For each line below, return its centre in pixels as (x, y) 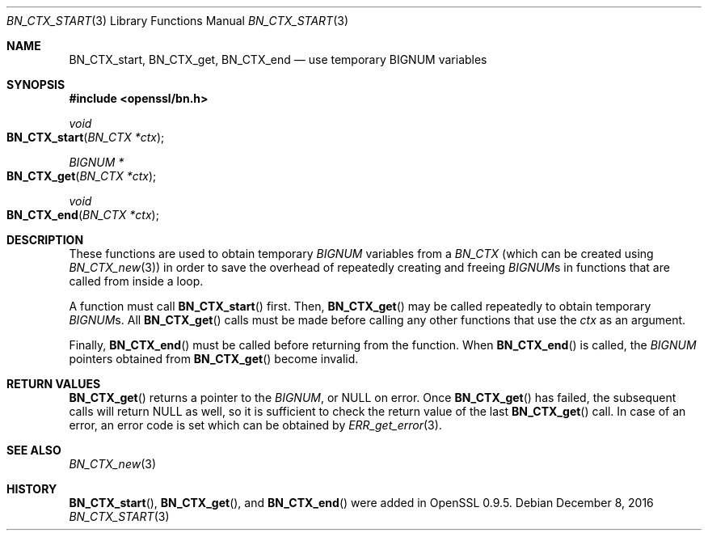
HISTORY (32, 489)
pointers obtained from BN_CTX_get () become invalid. (214, 359)
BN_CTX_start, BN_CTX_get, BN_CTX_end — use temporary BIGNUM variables (278, 59)
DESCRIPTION (45, 240)
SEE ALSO (34, 450)
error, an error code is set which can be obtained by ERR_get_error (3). (255, 425)
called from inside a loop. (136, 281)
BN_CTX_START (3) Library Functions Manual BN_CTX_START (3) (177, 21)
